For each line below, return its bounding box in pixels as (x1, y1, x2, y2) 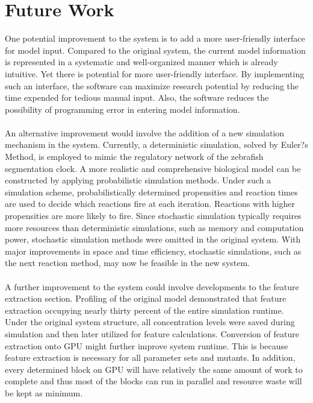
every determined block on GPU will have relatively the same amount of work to (5, 363, 303, 375)
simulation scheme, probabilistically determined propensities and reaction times (5, 185, 298, 198)
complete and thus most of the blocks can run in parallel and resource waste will (5, 375, 302, 387)
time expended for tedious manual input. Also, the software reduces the (5, 91, 269, 104)
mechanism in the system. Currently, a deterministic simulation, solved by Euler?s (5, 138, 308, 151)
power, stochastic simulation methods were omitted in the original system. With (5, 233, 301, 246)
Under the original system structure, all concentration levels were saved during (5, 316, 295, 328)
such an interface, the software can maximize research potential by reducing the (5, 79, 299, 92)
